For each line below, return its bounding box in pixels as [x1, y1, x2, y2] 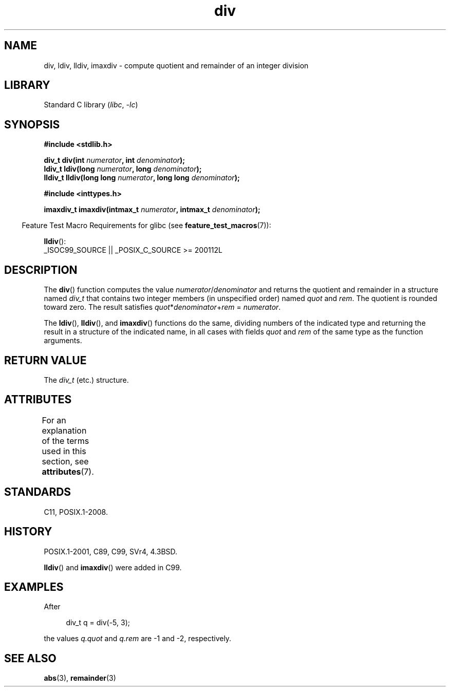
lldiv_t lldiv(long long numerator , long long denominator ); [44, 173, 240, 182]
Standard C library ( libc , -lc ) [44, 100, 138, 109]
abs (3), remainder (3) [44, 674, 116, 683]
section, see [42, 456, 89, 466]
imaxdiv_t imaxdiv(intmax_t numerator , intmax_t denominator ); [44, 205, 260, 214]
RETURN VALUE [4, 353, 87, 367]
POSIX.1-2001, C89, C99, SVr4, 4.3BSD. [44, 547, 178, 556]
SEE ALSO [4, 651, 57, 665]
